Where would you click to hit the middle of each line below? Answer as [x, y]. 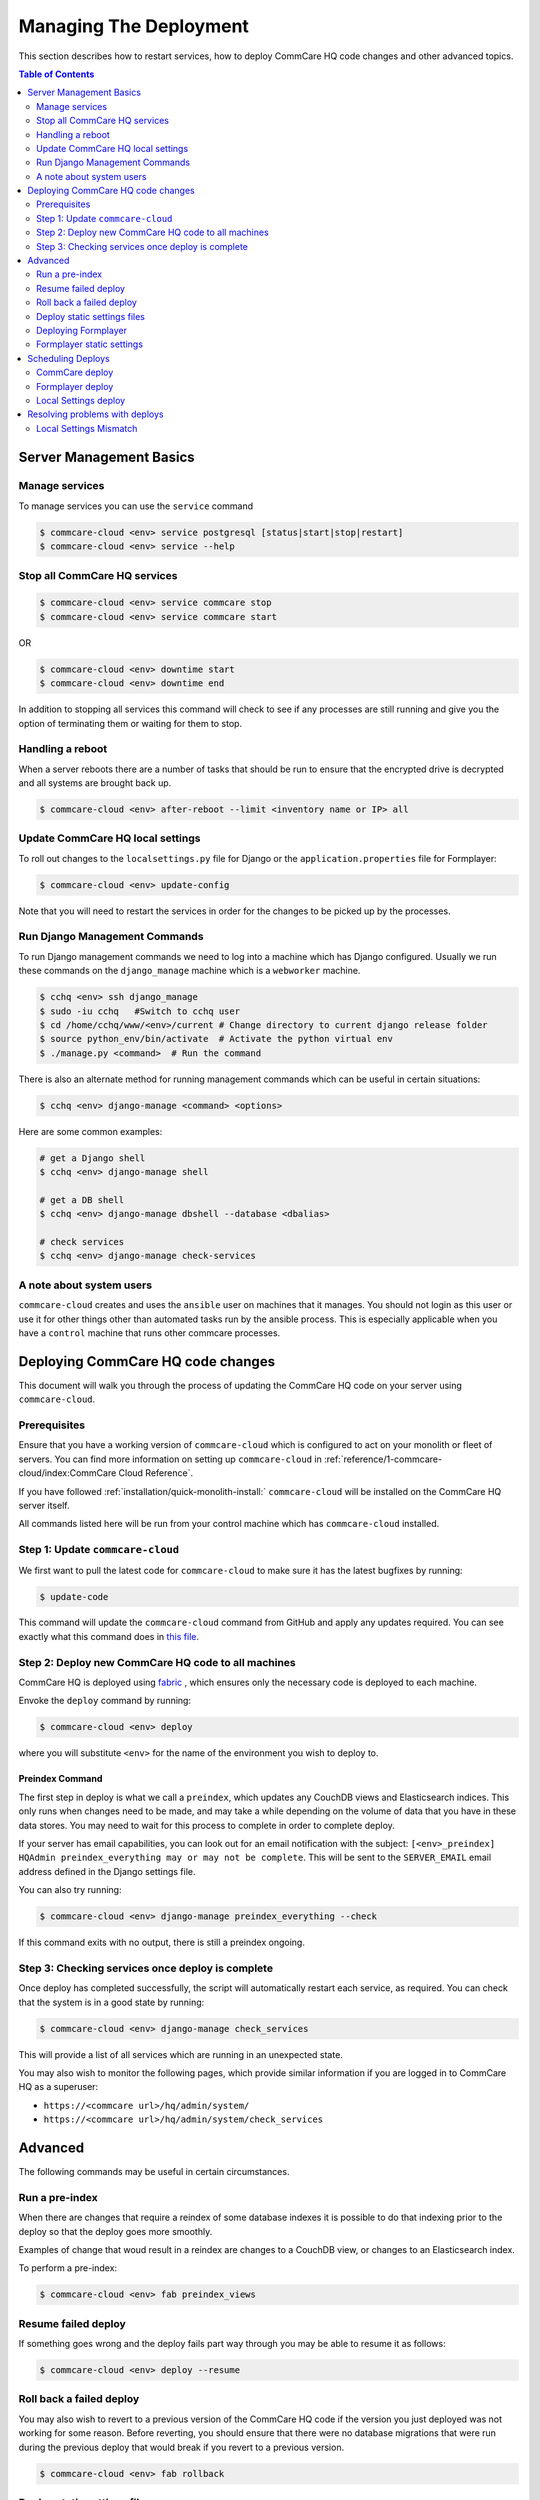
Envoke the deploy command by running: [105, 1701]
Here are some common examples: [90, 1131]
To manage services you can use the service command [136, 506]
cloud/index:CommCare [67, 1473]
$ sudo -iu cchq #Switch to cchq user [139, 1011]
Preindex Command [60, 1779]
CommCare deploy [75, 372]
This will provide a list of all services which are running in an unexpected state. [181, 2054]
